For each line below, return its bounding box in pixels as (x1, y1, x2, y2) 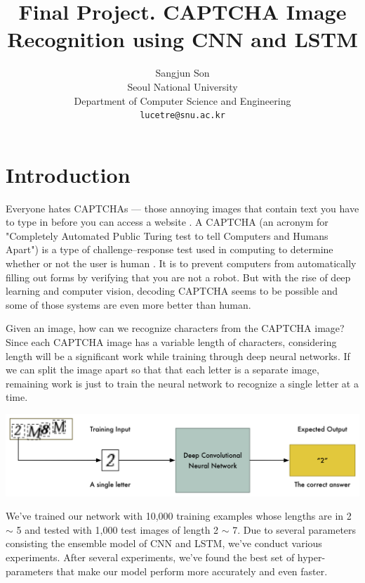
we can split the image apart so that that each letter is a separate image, (6, 362, 319, 377)
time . (6, 390, 28, 404)
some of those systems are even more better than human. (6, 297, 251, 312)
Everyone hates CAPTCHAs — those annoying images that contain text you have (6, 200, 359, 215)
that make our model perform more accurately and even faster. (56, 563, 328, 578)
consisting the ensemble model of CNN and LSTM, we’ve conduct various (6, 536, 322, 551)
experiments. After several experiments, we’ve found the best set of (6, 550, 295, 565)
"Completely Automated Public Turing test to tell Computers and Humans (6, 228, 328, 243)
